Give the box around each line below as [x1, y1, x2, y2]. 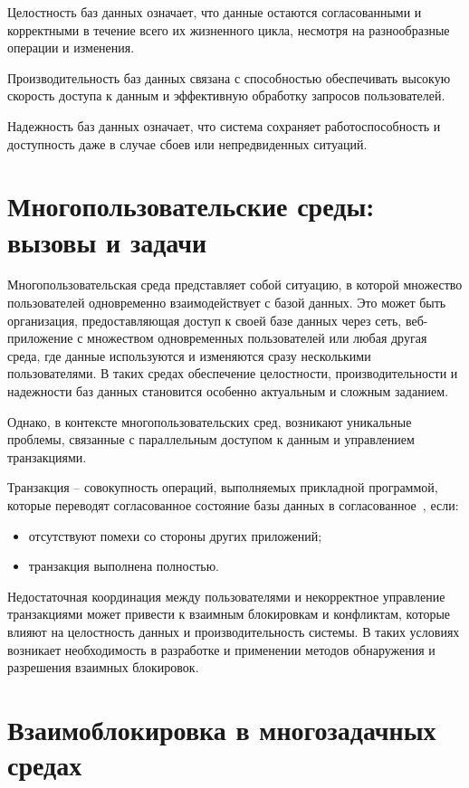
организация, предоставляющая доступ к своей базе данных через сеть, [7, 310, 402, 329]
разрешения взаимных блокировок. [7, 658, 199, 677]
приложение [7, 328, 73, 347]
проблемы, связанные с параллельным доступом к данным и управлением [7, 430, 415, 449]
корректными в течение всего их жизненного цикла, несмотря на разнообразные [7, 20, 450, 39]
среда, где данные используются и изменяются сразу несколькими [7, 346, 371, 365]
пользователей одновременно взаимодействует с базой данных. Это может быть [7, 293, 446, 312]
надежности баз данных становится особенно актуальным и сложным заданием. [7, 382, 449, 401]
